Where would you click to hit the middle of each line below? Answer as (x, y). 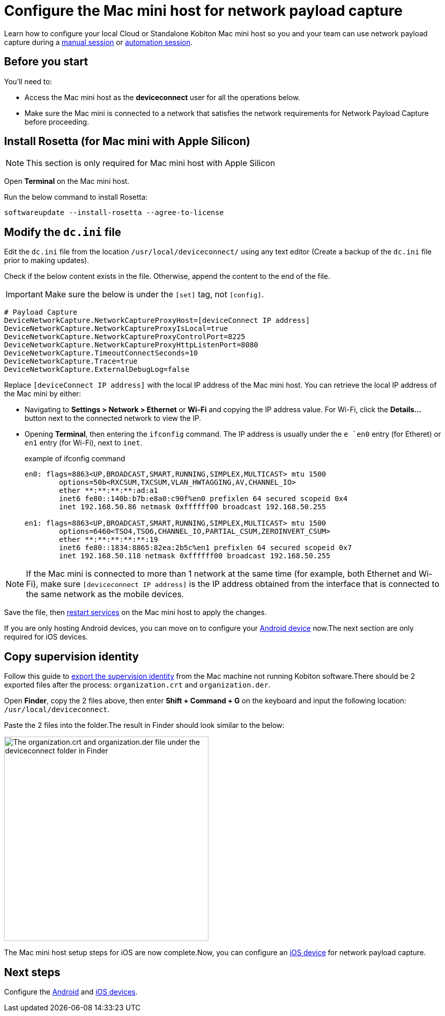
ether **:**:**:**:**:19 (109, 540)
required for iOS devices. (46, 637)
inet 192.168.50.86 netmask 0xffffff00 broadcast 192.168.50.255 (193, 507)
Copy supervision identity (72, 656)
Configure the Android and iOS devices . (71, 991)
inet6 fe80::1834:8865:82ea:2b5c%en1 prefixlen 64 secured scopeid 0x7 (205, 548)
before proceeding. (57, 122)
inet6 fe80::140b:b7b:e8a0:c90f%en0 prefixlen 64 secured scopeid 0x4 (203, 499)
